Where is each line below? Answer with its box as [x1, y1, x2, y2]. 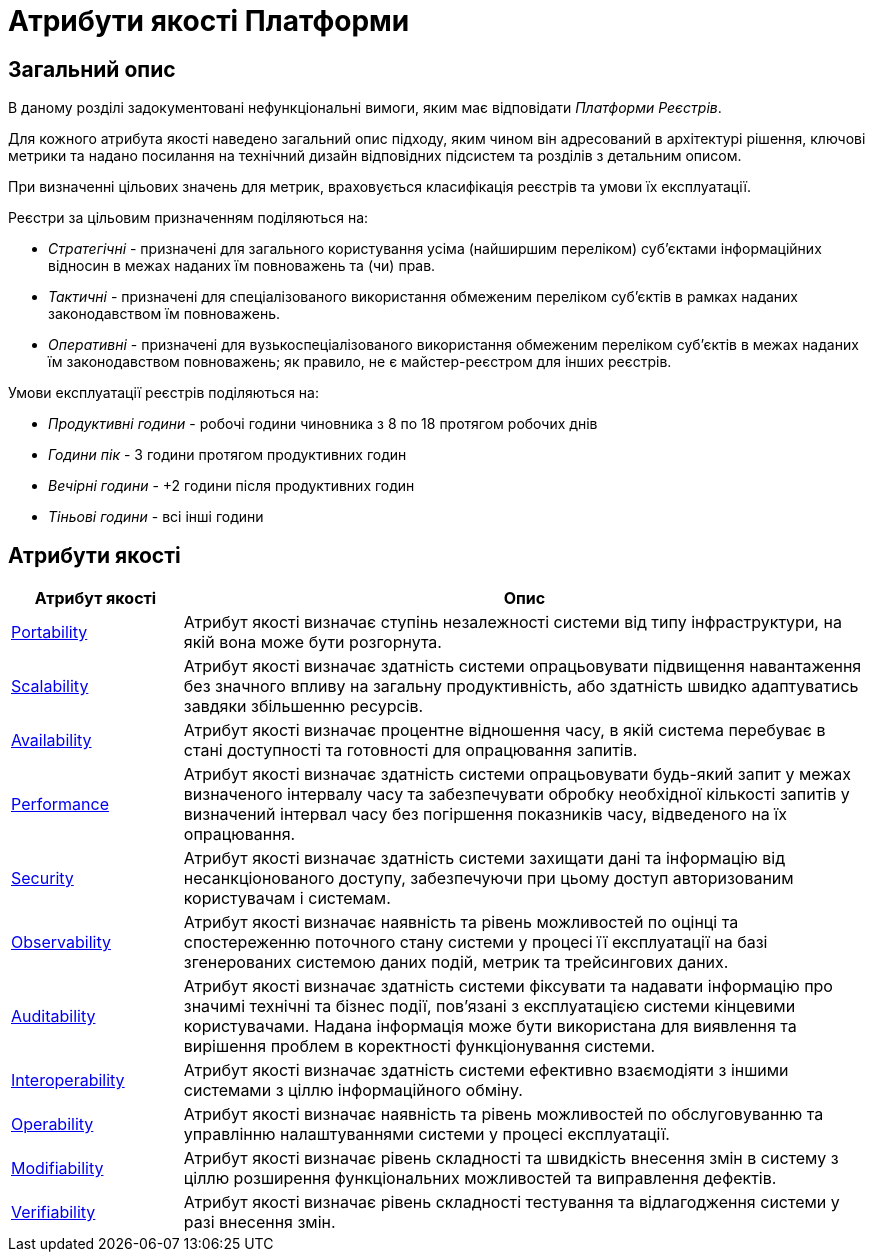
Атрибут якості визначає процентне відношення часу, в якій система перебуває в [183, 720, 826, 741]
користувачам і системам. [183, 888, 391, 909]
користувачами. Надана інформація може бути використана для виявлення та [183, 1016, 797, 1037]
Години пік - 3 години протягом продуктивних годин [48, 446, 407, 464]
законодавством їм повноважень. [48, 305, 280, 323]
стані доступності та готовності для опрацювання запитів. [183, 740, 638, 761]
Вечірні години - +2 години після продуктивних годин [48, 477, 415, 495]
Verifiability [11, 1202, 96, 1223]
